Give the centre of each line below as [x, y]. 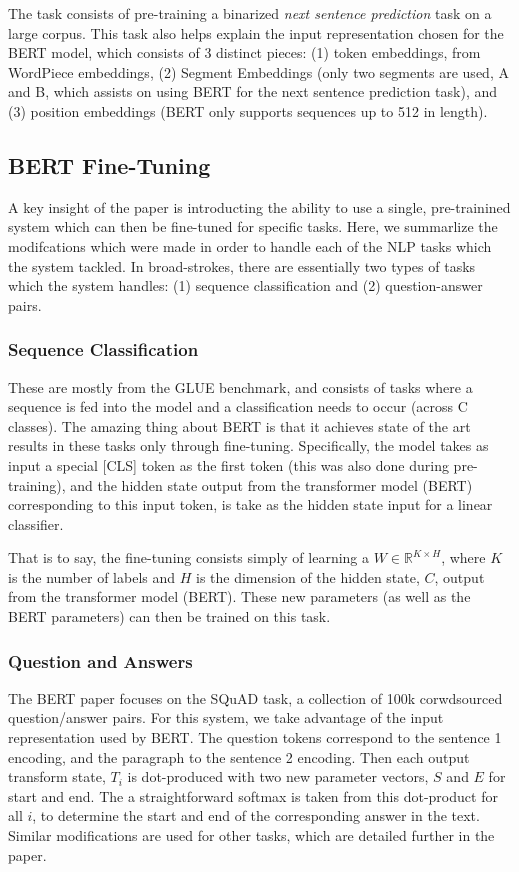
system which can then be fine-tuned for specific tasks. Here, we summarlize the [253, 226]
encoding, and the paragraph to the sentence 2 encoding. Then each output [239, 756]
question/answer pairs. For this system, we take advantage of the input [226, 717]
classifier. [36, 523]
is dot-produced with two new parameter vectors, [278, 776]
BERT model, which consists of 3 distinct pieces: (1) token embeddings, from [244, 52]
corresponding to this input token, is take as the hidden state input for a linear [250, 504]
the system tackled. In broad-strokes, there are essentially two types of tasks [242, 265]
